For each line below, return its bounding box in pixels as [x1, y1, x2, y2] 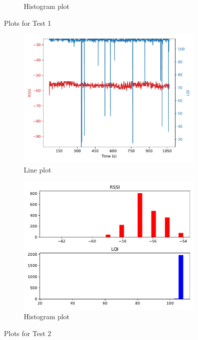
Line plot [24, 164, 51, 174]
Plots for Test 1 [4, 17, 51, 28]
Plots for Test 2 [4, 328, 51, 338]
